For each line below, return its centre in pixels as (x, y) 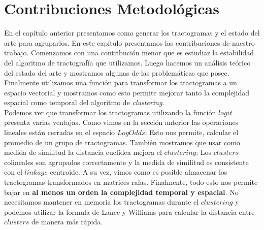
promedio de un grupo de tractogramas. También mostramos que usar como (122, 142)
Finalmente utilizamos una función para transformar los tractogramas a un (121, 83)
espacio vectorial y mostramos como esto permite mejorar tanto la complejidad (127, 92)
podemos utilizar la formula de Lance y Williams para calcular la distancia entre (129, 211)
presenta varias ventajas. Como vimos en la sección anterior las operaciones (121, 122)
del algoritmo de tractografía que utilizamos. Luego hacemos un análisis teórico (127, 62)
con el (13, 172)
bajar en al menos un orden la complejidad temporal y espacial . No (121, 192)
